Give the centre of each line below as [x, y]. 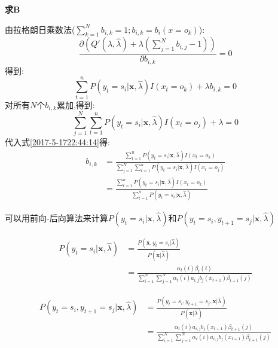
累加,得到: [76, 104]
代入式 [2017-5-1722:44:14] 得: [57, 142]
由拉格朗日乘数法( [40, 29]
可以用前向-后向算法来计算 [56, 218]
